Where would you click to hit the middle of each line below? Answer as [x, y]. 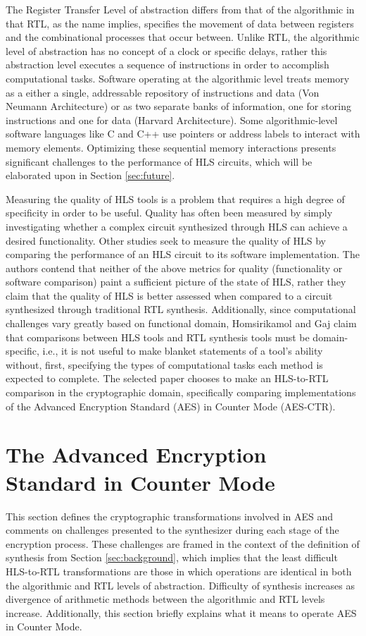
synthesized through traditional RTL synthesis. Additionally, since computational [181, 309]
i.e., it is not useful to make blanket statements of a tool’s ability [183, 351]
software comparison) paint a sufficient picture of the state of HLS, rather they [176, 282]
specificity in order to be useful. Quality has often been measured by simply [169, 213]
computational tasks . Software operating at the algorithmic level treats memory [178, 78]
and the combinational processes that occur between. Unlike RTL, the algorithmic [183, 37]
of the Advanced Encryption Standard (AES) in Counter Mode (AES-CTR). [171, 406]
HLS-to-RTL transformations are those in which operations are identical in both [179, 571]
